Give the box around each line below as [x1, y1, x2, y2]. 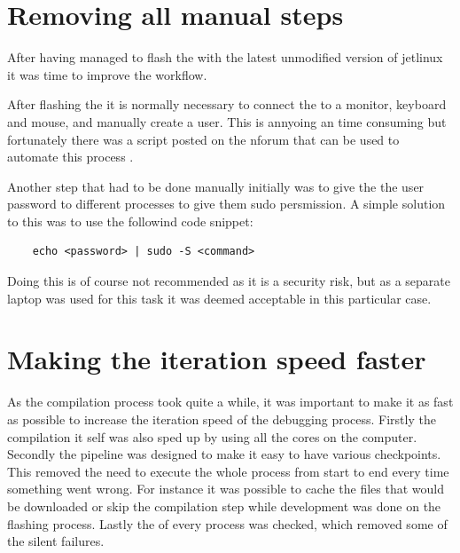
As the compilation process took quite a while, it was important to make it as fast [7, 392, 454, 411]
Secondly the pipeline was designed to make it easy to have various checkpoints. [7, 445, 441, 463]
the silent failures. [7, 532, 105, 550]
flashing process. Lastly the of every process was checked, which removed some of [7, 514, 448, 533]
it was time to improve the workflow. [7, 65, 207, 83]
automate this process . [7, 147, 134, 166]
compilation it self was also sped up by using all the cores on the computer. [7, 427, 417, 446]
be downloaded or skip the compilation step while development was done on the [7, 496, 441, 515]
